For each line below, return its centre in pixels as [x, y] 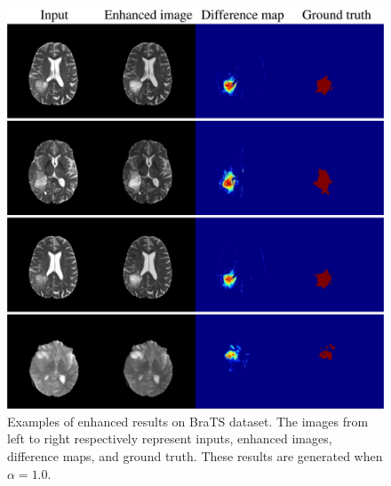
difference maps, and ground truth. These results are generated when [195, 456]
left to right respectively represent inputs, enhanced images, [170, 438]
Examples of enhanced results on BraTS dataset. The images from [188, 421]
